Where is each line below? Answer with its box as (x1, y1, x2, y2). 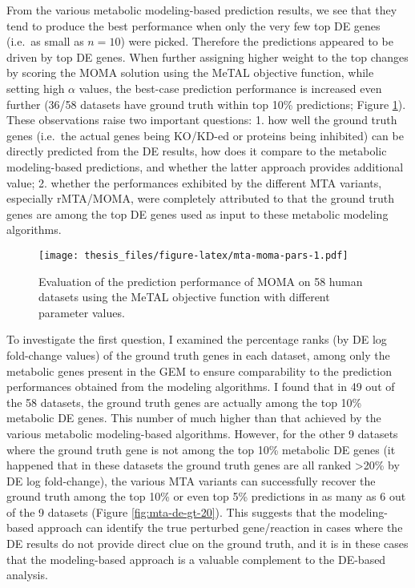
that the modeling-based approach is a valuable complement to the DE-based (6, 550, 386, 567)
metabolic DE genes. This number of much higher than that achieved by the (6, 409, 381, 426)
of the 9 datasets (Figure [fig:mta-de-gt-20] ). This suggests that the (6, 503, 336, 520)
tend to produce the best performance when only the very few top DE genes (6, 17, 381, 34)
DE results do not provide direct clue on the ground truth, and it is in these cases (6, 535, 409, 552)
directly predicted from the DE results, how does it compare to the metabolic (6, 143, 387, 159)
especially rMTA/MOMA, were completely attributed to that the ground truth (6, 190, 395, 207)
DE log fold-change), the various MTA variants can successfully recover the (6, 472, 376, 489)
